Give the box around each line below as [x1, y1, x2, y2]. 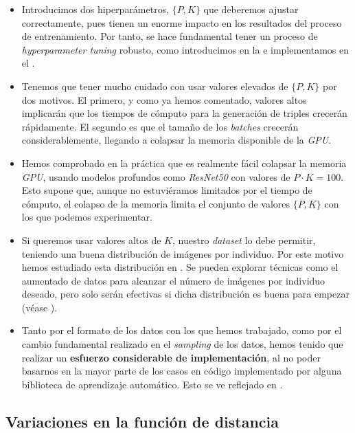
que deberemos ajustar [203, 2, 299, 16]
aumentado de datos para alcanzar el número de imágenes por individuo [21, 273, 325, 287]
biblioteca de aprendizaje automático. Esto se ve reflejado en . [21, 377, 283, 391]
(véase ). [21, 300, 58, 314]
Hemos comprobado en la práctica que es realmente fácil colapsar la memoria [21, 155, 347, 170]
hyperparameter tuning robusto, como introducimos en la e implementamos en [21, 42, 350, 56]
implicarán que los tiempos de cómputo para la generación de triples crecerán [21, 106, 347, 120]
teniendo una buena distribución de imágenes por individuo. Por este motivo [21, 246, 344, 260]
